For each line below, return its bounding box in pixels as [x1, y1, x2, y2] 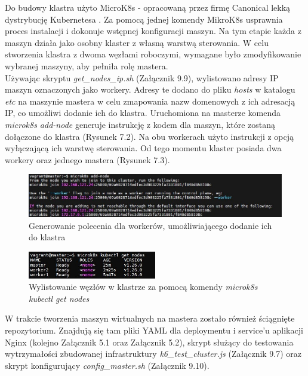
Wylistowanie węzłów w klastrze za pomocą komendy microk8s [29, 280, 258, 293]
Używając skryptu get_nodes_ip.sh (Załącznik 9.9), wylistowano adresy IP [5, 71, 279, 84]
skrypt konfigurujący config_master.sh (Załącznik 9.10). [5, 359, 210, 371]
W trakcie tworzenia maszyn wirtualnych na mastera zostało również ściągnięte [5, 312, 295, 325]
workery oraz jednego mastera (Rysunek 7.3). [5, 153, 170, 166]
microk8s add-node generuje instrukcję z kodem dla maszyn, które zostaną [5, 118, 276, 130]
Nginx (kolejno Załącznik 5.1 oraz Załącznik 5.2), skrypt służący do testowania [5, 335, 294, 348]
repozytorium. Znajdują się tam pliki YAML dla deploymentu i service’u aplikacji [5, 324, 303, 337]
